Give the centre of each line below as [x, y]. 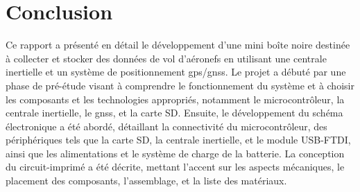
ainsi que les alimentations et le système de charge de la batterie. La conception [175, 153]
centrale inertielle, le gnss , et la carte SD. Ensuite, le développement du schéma [174, 113]
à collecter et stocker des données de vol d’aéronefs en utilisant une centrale [166, 58]
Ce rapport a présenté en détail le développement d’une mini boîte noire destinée [178, 45]
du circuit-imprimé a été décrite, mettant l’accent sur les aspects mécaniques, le [175, 167]
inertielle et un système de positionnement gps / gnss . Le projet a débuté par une [176, 72]
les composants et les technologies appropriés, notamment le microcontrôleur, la [175, 99]
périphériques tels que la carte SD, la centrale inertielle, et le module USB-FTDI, [178, 140]
